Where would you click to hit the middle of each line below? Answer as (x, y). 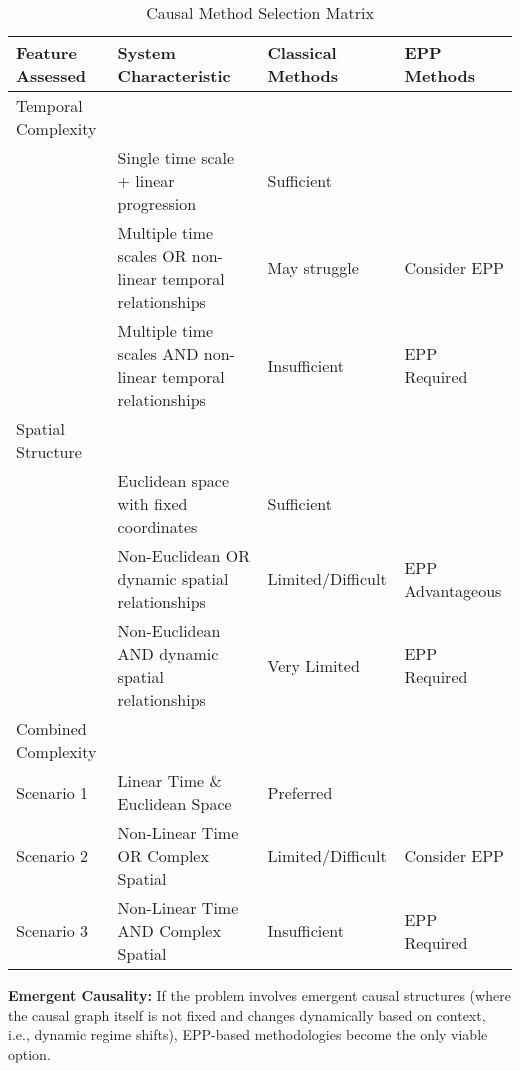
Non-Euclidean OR (184, 555)
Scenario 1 (52, 792)
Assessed (51, 75)
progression (157, 203)
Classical (302, 52)
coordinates (157, 526)
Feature (46, 52)
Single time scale (176, 157)
